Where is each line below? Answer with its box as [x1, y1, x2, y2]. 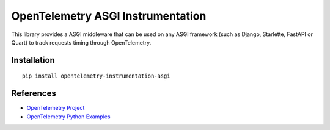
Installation [11, 55, 55, 65]
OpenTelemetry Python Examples [26, 113, 111, 120]
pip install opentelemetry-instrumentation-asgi [22, 73, 170, 79]
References [11, 88, 56, 99]
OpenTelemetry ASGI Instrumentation [11, 9, 207, 23]
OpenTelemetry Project [26, 104, 85, 112]
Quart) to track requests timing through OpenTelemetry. [11, 38, 152, 46]
